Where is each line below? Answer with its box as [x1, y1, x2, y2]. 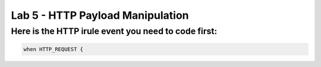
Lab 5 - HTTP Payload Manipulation [11, 9, 190, 22]
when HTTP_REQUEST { [23, 46, 83, 52]
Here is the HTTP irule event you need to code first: [11, 26, 218, 36]
